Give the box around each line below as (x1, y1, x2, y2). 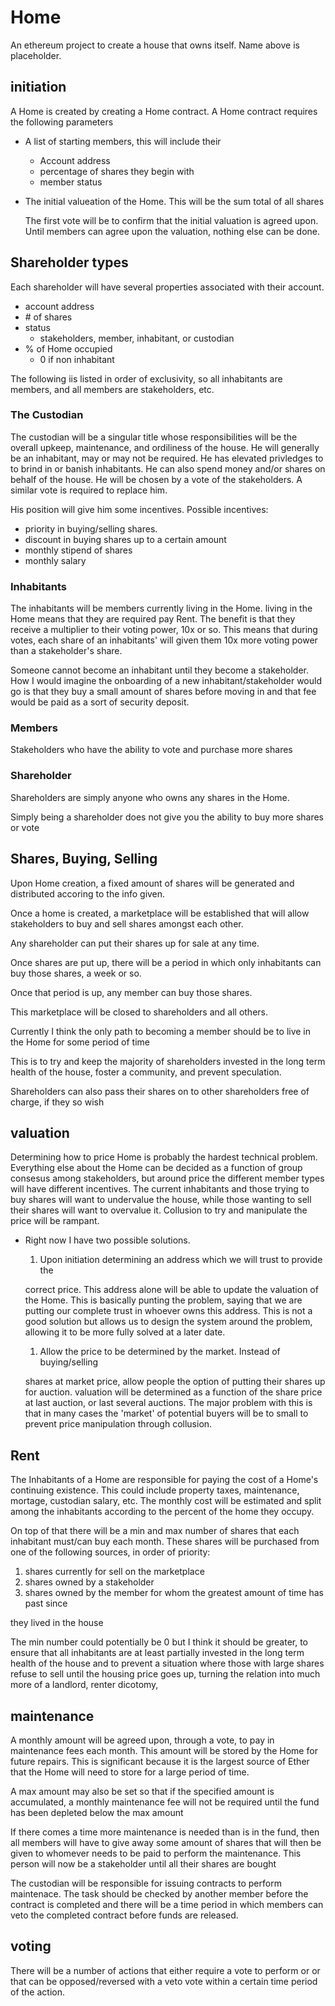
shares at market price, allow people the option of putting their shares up (24, 1376, 326, 1388)
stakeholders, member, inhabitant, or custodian (39, 332, 235, 344)
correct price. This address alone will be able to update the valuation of (24, 1284, 319, 1296)
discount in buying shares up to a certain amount (24, 533, 227, 545)
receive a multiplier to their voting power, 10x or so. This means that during (10, 624, 318, 636)
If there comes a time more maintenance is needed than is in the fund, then (10, 1826, 320, 1838)
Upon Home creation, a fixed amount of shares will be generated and (10, 877, 295, 889)
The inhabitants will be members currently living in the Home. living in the (10, 602, 313, 615)
